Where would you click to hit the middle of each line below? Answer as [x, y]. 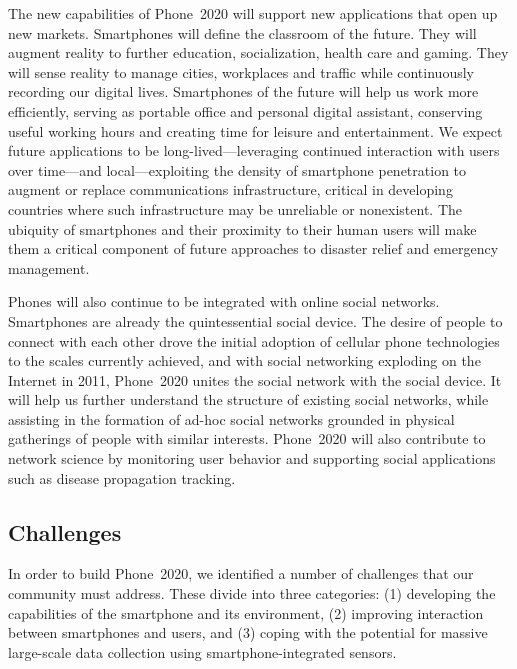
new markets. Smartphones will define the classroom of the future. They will [242, 32]
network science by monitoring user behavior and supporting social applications [252, 458]
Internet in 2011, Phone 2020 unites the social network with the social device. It [255, 379]
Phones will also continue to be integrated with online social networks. [224, 301]
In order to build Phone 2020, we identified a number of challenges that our [241, 573]
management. [49, 267]
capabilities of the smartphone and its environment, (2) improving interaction [246, 612]
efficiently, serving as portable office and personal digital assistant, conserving [245, 110]
